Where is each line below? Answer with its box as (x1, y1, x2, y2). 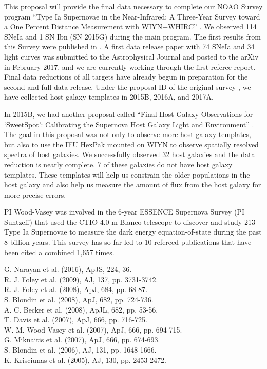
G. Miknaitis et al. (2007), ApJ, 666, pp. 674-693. (4, 334, 160, 345)
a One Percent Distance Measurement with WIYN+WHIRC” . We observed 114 (4, 21, 257, 32)
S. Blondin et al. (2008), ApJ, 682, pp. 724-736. (4, 294, 154, 305)
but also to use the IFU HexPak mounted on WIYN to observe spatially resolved (4, 139, 259, 149)
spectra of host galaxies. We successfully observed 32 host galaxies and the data (4, 149, 255, 160)
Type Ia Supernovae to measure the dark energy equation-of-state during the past (4, 226, 262, 237)
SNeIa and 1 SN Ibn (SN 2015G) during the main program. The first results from (4, 31, 261, 42)
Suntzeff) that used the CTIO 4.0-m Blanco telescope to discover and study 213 (4, 216, 255, 227)
